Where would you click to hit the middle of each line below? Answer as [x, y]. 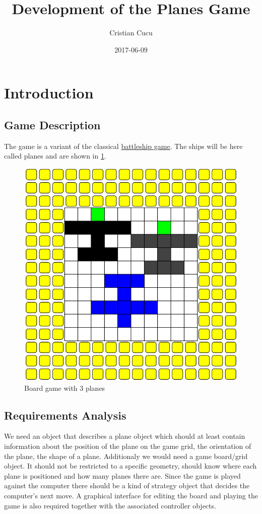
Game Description [52, 124]
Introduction [49, 93]
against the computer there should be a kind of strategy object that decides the [127, 485]
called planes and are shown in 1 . [55, 156]
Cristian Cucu [131, 33]
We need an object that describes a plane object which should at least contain [125, 436]
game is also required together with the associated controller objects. [110, 505]
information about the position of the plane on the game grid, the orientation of [128, 446]
